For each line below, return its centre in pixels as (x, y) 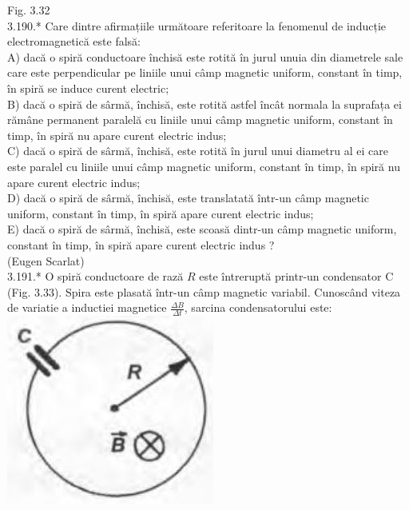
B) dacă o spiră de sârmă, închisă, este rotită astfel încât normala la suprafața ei (204, 104)
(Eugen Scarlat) (46, 260)
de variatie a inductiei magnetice (87, 307)
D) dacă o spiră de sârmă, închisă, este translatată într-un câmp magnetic (188, 198)
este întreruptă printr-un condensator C (296, 276)
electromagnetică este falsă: (74, 41)
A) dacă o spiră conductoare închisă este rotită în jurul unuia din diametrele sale (205, 56)
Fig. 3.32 (29, 10)
